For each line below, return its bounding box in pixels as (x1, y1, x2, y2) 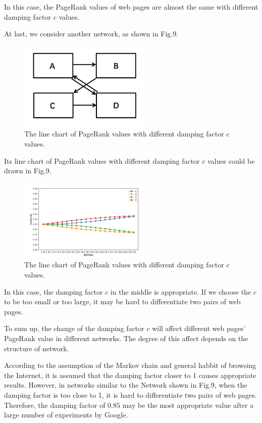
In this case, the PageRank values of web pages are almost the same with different (4, 2, 258, 12)
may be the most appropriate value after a (122, 399, 254, 410)
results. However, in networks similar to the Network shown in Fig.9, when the (4, 380, 247, 390)
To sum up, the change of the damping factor (4, 323, 144, 334)
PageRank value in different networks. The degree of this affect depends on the (4, 333, 248, 344)
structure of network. (4, 343, 69, 353)
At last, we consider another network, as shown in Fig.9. (4, 28, 179, 39)
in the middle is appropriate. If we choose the (110, 286, 251, 297)
